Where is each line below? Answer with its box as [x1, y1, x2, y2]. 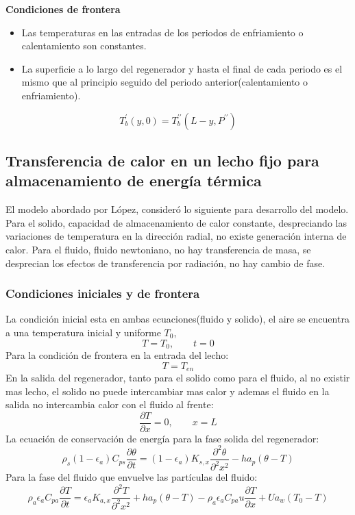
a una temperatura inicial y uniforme [5, 325, 161, 339]
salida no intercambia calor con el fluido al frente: [5, 397, 214, 412]
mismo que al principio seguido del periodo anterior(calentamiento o [21, 75, 308, 89]
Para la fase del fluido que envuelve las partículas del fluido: [5, 470, 258, 484]
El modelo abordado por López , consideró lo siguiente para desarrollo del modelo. [5, 202, 349, 216]
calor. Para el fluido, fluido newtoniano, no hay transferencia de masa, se [5, 242, 311, 256]
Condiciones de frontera [5, 2, 121, 16]
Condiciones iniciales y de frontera [5, 285, 200, 302]
